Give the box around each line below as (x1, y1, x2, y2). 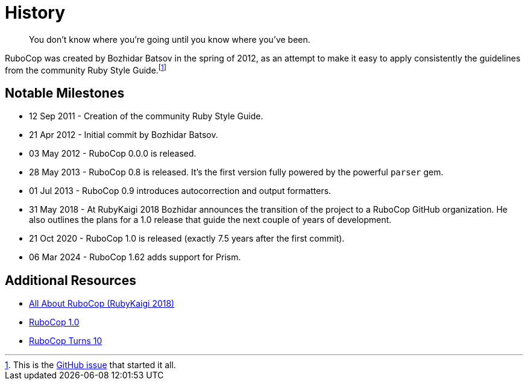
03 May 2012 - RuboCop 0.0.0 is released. (29, 148, 196, 159)
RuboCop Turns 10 (29, 336, 102, 346)
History (5, 2, 66, 23)
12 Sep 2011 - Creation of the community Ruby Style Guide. (29, 111, 263, 122)
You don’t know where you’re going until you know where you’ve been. (29, 34, 310, 45)
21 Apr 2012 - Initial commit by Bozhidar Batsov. (29, 130, 218, 140)
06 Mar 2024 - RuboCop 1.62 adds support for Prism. (29, 252, 241, 263)
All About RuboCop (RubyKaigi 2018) (29, 298, 175, 309)
